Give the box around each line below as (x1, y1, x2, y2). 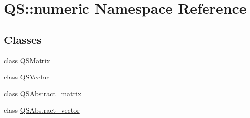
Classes (4, 32, 42, 47)
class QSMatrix (4, 55, 50, 65)
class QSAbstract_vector (4, 105, 80, 115)
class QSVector (4, 72, 49, 82)
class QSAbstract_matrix (4, 88, 82, 98)
